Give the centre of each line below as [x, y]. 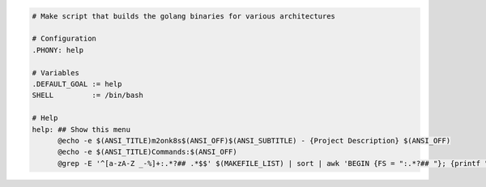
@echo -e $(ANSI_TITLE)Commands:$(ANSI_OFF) [148, 152]
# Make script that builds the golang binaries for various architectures [184, 16]
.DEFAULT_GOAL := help [77, 84]
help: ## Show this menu [81, 129]
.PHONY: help [58, 50]
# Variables [56, 72]
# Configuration [64, 39]
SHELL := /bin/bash [87, 96]
